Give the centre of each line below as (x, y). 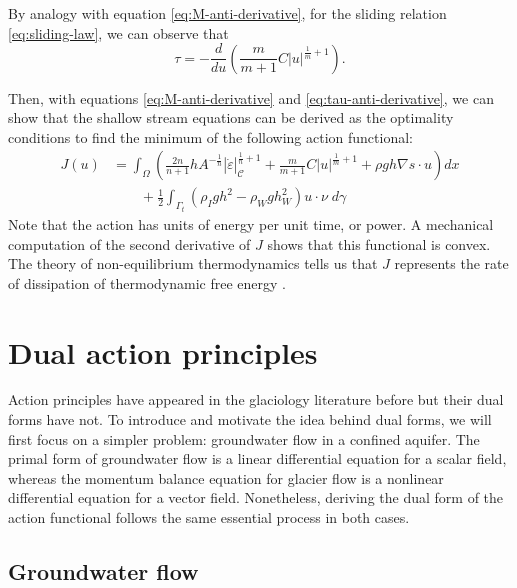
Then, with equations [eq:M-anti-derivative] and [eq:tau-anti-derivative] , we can (251, 97)
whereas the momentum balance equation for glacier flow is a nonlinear (226, 477)
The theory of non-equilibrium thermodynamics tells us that (193, 263)
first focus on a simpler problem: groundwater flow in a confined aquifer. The (244, 438)
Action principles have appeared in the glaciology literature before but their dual (256, 399)
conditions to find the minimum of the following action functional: (210, 136)
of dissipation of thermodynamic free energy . (147, 282)
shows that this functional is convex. (379, 243)
